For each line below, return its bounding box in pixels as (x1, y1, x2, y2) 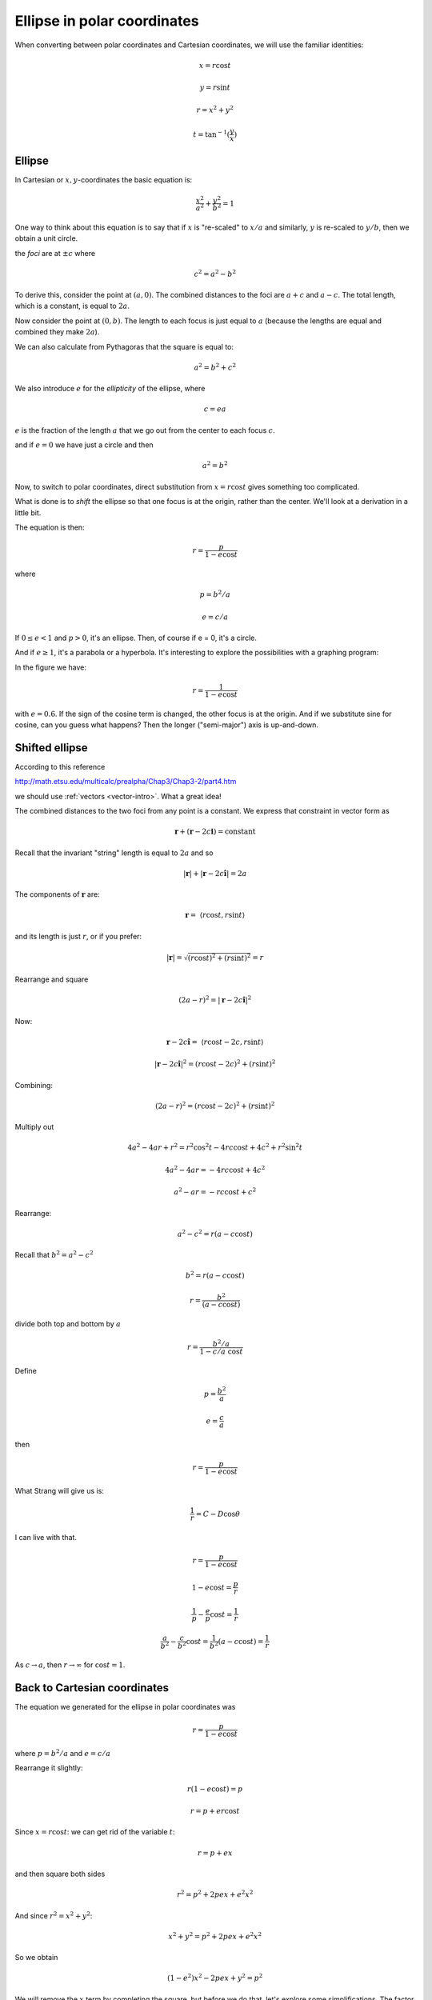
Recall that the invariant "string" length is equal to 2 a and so (14, 848, 214, 858)
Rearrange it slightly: (14, 1763, 83, 1773)
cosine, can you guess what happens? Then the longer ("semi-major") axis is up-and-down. (14, 720, 319, 730)
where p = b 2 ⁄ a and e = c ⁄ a (14, 1748, 111, 1758)
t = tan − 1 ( (193, 128, 230, 139)
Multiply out (14, 1122, 54, 1132)
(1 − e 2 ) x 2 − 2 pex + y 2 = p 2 (166, 1972, 263, 1983)
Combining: (14, 1080, 54, 1090)
